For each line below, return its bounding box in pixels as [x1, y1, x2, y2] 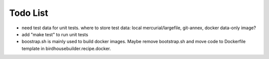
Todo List [9, 7, 48, 18]
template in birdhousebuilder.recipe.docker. [21, 45, 111, 52]
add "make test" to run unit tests [21, 31, 88, 37]
